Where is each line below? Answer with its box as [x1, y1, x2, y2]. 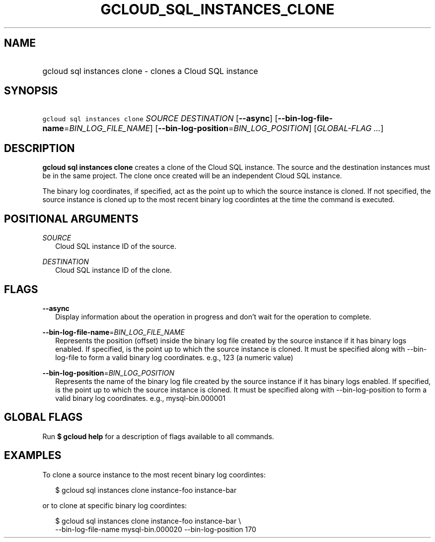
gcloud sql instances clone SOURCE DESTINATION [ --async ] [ [42, 113, 278, 124]
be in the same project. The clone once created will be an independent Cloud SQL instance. [42, 171, 342, 180]
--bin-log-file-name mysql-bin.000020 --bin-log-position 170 [55, 525, 256, 534]
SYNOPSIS [4, 84, 58, 97]
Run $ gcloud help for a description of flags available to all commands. [42, 432, 274, 441]
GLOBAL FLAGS [4, 411, 83, 424]
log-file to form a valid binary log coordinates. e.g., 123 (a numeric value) [55, 353, 293, 362]
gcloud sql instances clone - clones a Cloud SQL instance [42, 66, 258, 76]
